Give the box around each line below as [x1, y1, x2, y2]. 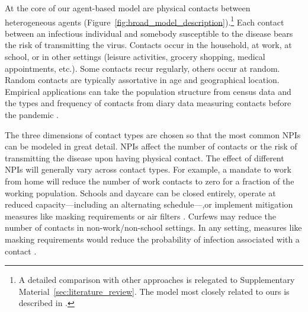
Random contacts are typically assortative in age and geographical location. [5, 74, 280, 86]
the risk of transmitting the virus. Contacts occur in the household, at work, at [5, 39, 292, 51]
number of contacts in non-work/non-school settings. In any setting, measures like [5, 221, 302, 234]
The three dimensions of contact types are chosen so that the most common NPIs [5, 128, 301, 141]
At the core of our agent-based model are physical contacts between [5, 2, 251, 14]
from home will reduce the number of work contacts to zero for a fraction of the [5, 174, 294, 187]
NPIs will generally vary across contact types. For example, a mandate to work [5, 163, 291, 176]
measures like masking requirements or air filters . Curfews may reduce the [5, 209, 277, 222]
